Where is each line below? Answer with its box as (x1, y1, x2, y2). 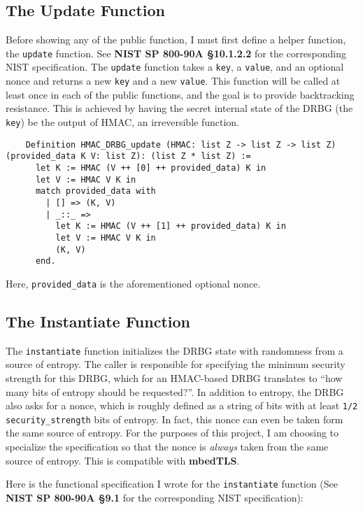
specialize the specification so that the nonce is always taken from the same (6, 439, 329, 454)
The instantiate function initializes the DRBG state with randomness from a (6, 343, 343, 357)
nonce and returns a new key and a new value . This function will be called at (6, 73, 341, 88)
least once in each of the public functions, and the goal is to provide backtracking (6, 87, 355, 101)
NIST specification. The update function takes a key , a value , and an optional (6, 59, 344, 74)
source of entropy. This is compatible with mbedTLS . (6, 453, 240, 467)
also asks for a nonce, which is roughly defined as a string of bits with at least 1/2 (6, 398, 358, 413)
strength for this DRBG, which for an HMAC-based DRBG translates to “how (6, 370, 343, 385)
